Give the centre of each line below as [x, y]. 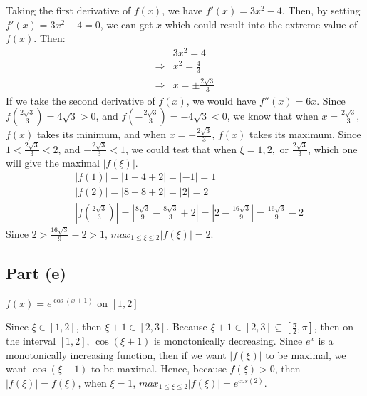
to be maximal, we [306, 354]
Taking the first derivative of [68, 10]
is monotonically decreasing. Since [228, 341]
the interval [31, 341]
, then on [334, 327]
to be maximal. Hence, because [159, 369]
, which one [332, 148]
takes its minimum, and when [102, 134]
